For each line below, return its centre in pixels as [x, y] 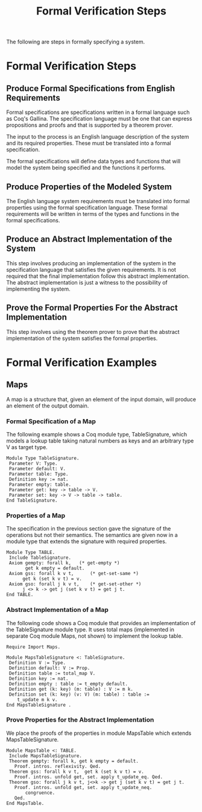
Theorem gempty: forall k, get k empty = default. [74, 761]
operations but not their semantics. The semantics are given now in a [92, 535]
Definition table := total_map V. [52, 673]
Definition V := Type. [37, 663]
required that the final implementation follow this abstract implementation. [98, 276]
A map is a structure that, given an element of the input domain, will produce [101, 399]
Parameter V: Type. [33, 463]
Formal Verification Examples [82, 362]
